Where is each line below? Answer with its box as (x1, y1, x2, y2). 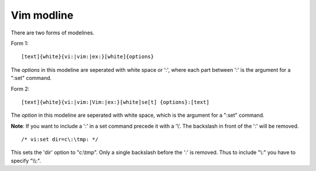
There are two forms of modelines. (11, 29, 95, 36)
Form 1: (11, 40, 29, 47)
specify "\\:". (11, 157, 41, 164)
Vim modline (11, 9, 74, 22)
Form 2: (11, 85, 30, 92)
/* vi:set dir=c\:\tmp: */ (21, 136, 99, 143)
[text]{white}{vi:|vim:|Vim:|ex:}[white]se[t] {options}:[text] (21, 99, 210, 105)
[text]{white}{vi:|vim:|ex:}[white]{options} (21, 53, 154, 60)
